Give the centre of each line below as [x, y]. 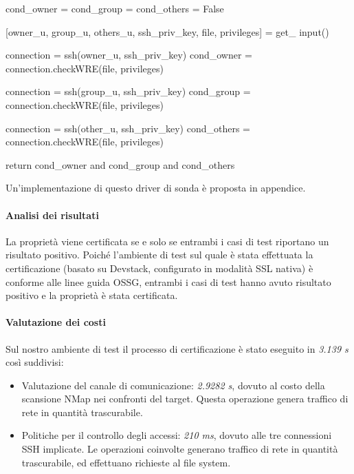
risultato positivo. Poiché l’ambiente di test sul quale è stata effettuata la [159, 255]
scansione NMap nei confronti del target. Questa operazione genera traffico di [185, 399]
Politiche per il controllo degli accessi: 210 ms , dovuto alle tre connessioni [177, 435]
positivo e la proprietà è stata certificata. [92, 295]
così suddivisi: [35, 362]
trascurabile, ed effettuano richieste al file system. [126, 462]
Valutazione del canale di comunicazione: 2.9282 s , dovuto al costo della [173, 385]
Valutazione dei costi [56, 322]
